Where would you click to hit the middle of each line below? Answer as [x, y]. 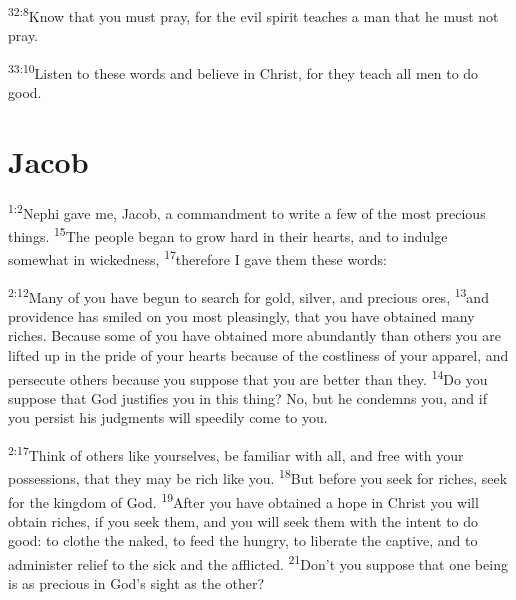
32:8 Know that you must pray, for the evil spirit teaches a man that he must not [253, 14]
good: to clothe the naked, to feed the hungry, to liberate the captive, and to [243, 540]
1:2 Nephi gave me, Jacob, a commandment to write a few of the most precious [247, 211]
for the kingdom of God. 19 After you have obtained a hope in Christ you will [243, 500]
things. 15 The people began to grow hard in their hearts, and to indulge [228, 234]
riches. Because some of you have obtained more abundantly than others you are [254, 335]
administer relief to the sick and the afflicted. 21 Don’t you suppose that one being [258, 562]
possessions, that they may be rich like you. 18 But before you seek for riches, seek [258, 476]
